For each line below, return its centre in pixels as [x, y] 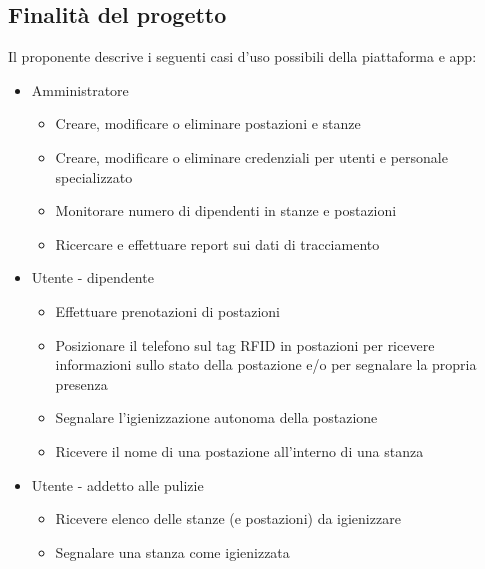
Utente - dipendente [92, 277]
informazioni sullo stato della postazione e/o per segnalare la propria [266, 364]
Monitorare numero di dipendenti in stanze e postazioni [226, 210]
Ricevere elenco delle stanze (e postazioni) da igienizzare [228, 518]
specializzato [94, 176]
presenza [81, 383]
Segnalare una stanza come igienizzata [172, 551]
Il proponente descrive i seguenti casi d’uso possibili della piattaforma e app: [242, 56]
